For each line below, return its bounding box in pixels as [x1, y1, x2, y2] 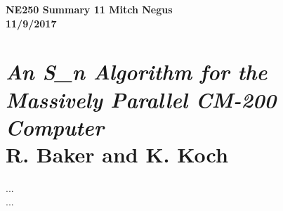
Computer [6, 112, 104, 141]
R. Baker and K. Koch [6, 139, 228, 168]
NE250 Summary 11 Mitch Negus [6, 2, 173, 16]
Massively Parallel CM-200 [6, 84, 277, 114]
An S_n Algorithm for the [6, 57, 268, 87]
